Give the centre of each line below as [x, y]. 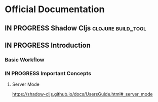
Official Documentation [55, 9]
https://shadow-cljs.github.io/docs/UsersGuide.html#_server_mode [82, 94]
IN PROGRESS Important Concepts [48, 73]
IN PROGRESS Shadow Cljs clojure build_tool [75, 28]
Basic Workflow [25, 59]
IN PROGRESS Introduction [48, 45]
